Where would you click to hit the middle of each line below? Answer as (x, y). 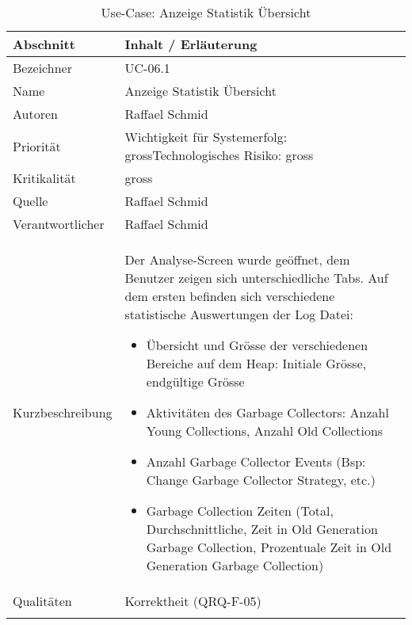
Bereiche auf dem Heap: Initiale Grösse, (256, 363)
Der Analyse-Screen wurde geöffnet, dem (237, 259)
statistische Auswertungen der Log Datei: (239, 314)
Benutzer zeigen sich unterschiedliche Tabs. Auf (256, 278)
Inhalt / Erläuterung (191, 44)
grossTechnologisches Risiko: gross (219, 155)
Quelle (31, 201)
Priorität (37, 146)
